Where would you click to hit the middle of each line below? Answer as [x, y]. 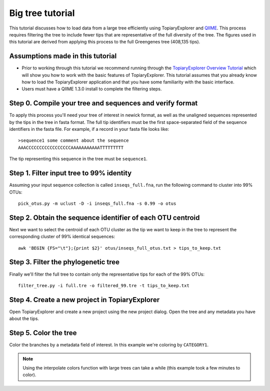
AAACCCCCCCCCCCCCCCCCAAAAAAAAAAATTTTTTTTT [71, 148]
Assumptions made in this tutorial [63, 56]
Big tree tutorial [42, 13]
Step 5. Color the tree [43, 333]
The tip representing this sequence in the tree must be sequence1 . [78, 159]
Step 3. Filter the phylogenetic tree [64, 262]
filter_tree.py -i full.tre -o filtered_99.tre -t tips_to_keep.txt [104, 285]
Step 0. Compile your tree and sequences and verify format [103, 103]
